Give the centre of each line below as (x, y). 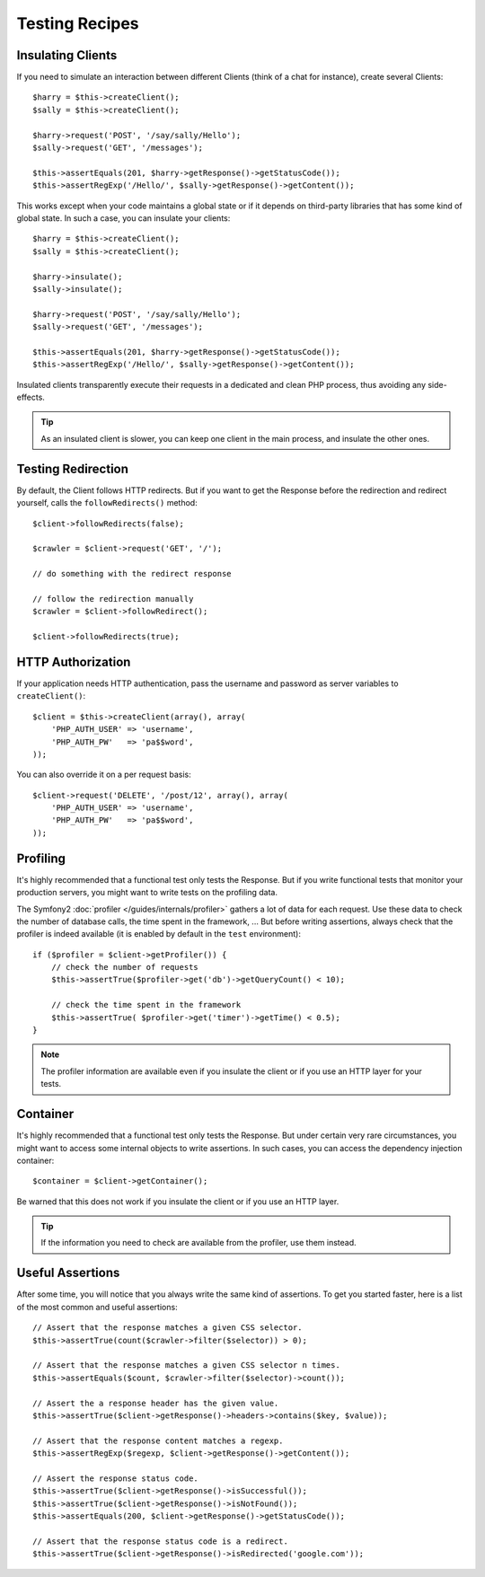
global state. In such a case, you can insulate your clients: (123, 218)
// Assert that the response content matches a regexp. (158, 1440)
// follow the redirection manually (113, 599)
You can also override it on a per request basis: (104, 775)
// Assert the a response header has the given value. (156, 1403)
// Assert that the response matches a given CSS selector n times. (186, 1366)
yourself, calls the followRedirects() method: (107, 503)
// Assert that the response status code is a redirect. (161, 1541)
